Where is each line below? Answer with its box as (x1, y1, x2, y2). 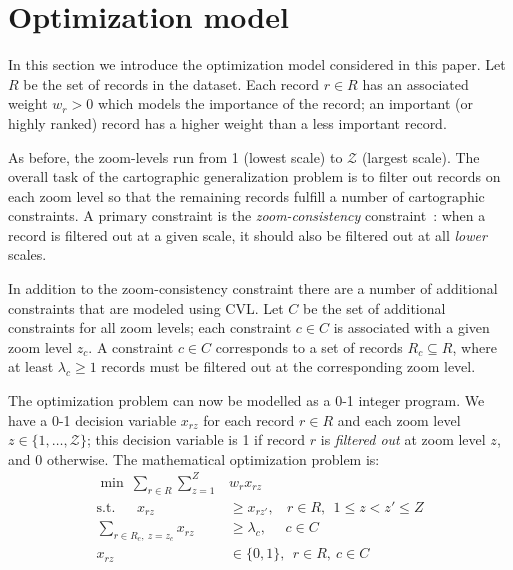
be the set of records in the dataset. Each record (23, 73, 320, 94)
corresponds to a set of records (215, 336, 403, 357)
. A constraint (88, 336, 174, 357)
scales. (8, 244, 47, 265)
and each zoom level (337, 409, 461, 430)
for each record (203, 409, 295, 430)
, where (452, 336, 497, 357)
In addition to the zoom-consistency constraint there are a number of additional (8, 278, 498, 299)
